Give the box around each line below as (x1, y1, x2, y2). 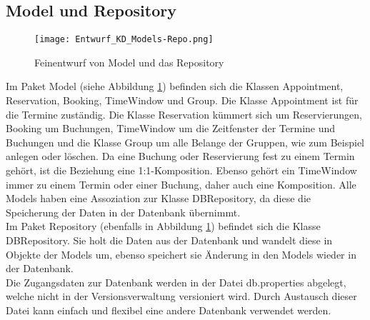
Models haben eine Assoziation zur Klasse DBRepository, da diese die (6, 191, 311, 206)
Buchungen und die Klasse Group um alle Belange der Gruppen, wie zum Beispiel (6, 134, 365, 149)
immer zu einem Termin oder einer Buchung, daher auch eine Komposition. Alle (6, 176, 356, 191)
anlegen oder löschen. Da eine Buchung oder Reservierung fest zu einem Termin (6, 149, 355, 164)
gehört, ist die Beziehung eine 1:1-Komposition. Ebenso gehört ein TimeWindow (6, 163, 357, 178)
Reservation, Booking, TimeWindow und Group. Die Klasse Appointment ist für (6, 93, 359, 108)
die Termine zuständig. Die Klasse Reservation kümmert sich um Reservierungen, (6, 106, 362, 121)
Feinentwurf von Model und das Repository (34, 54, 224, 69)
